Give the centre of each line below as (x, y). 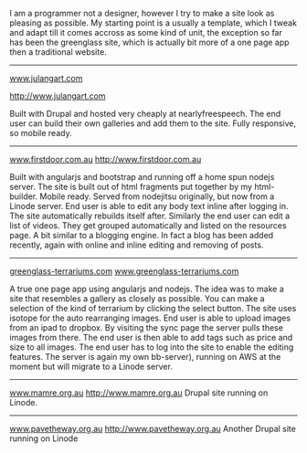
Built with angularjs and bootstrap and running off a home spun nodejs (142, 177)
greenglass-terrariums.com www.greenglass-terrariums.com (124, 271)
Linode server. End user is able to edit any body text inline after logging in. (149, 206)
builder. (24, 196)
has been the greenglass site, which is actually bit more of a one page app (149, 42)
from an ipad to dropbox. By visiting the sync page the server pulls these (146, 327)
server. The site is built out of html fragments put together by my (131, 187)
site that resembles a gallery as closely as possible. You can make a (137, 299)
